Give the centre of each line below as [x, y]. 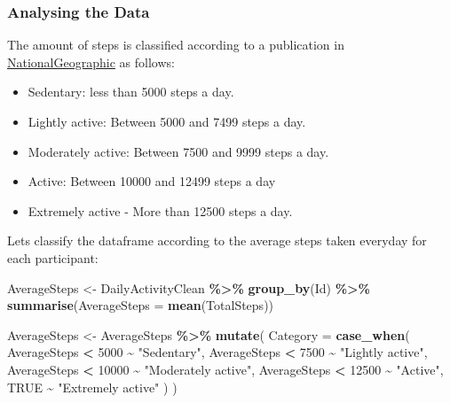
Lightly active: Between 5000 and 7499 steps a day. [167, 121]
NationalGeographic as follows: [91, 62]
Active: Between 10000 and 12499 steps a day [152, 181]
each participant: [53, 257]
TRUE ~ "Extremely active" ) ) [92, 387]
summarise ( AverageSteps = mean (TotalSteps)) [141, 305]
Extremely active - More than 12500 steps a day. [160, 210]
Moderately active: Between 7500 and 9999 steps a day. [178, 151]
